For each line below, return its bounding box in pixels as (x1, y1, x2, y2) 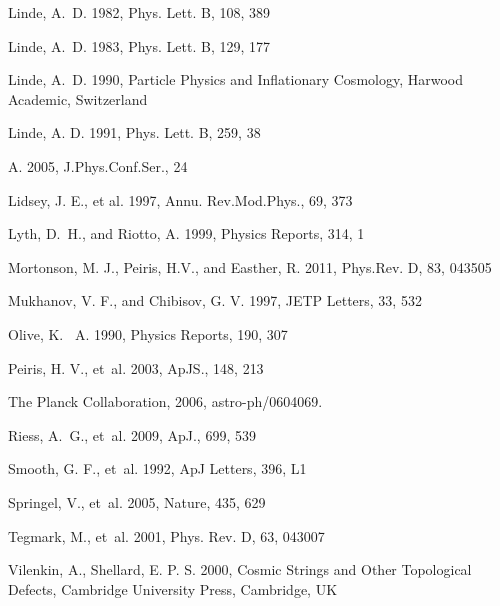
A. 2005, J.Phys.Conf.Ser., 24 (8, 155, 188, 176)
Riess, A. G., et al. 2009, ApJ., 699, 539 (8, 424, 256, 445)
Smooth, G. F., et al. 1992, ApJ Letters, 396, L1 (8, 458, 307, 479)
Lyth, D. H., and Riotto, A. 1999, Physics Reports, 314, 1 (8, 223, 365, 244)
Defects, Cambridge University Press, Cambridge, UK (8, 578, 338, 599)
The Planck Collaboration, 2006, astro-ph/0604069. (8, 391, 323, 412)
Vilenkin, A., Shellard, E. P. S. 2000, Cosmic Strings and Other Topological (8, 559, 472, 580)
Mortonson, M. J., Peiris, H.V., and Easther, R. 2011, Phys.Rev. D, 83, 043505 (8, 256, 492, 277)
